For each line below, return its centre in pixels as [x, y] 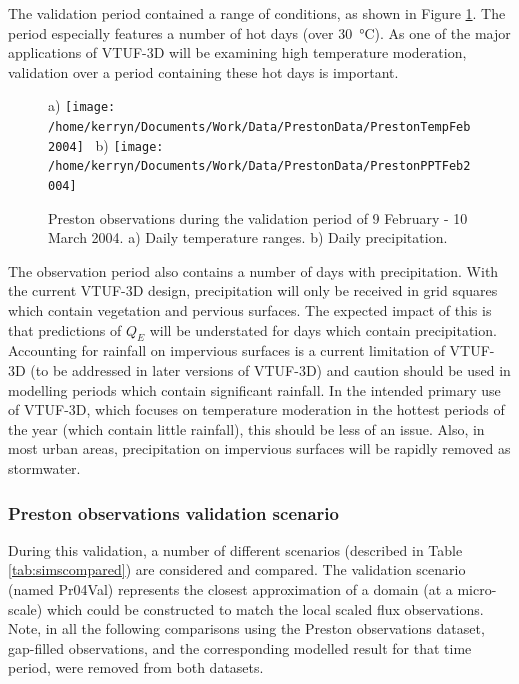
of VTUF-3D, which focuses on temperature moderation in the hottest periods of [256, 409]
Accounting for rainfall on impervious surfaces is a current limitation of [226, 350]
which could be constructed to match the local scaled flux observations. [265, 608]
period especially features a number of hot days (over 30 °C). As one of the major [259, 32]
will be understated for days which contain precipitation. [323, 329]
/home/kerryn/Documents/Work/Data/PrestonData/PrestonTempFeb [259, 127]
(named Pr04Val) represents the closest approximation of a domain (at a [230, 588]
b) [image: [129, 144]
